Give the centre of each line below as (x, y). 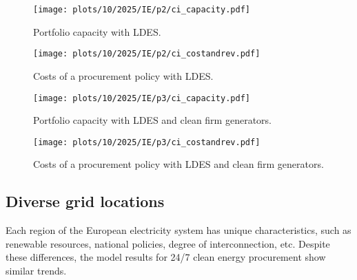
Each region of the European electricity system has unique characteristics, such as (178, 230)
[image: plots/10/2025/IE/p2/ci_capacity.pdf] (142, 10)
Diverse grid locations (85, 201)
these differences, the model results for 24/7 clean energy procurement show (166, 257)
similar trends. (36, 270)
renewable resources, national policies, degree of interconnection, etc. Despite (168, 243)
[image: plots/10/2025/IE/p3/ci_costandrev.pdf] (147, 142)
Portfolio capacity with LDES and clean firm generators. (152, 120)
